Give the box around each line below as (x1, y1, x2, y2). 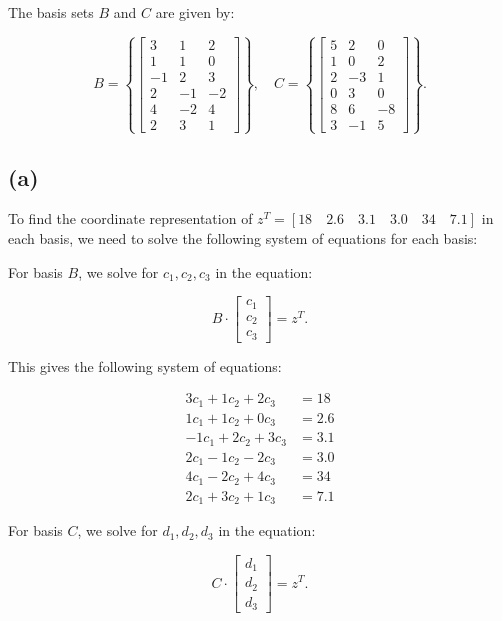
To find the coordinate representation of (8, 208, 253, 229)
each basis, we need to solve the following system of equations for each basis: (8, 228, 478, 249)
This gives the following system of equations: (8, 355, 282, 376)
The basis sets (8, 2, 94, 22)
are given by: (155, 2, 235, 22)
